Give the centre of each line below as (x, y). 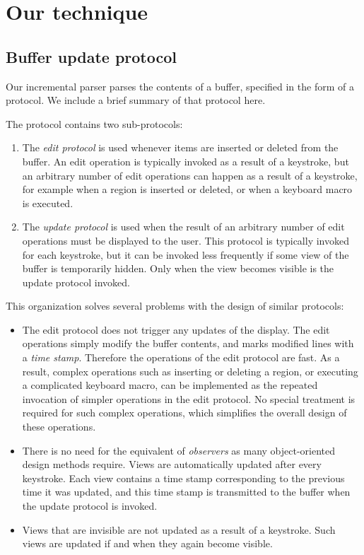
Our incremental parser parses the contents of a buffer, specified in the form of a (180, 86)
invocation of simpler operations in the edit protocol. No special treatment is (189, 398)
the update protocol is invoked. (90, 506)
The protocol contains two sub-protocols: (94, 123)
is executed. (48, 203)
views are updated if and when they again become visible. (147, 543)
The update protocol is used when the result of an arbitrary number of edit (183, 227)
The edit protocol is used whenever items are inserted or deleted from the (180, 147)
